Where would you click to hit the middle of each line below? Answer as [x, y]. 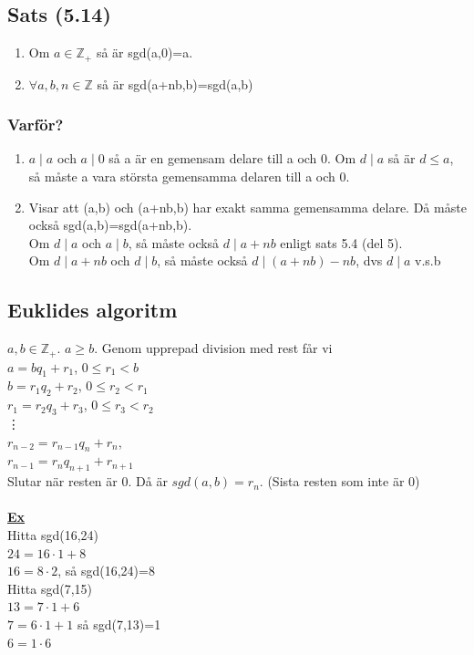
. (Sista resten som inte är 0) [340, 481]
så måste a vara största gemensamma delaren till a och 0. [189, 177]
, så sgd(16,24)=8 [106, 571]
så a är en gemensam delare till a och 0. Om [232, 158]
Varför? [36, 125]
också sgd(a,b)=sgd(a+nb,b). [110, 225]
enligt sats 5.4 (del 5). [341, 242]
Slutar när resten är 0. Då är [88, 481]
